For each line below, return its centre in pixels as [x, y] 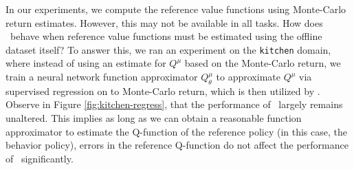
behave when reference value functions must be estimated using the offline [166, 36]
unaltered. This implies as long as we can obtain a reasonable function [154, 118]
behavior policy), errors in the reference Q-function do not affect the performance [177, 145]
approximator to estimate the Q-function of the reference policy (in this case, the [176, 131]
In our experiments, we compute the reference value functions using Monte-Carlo [176, 9]
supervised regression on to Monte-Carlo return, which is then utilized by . [163, 91]
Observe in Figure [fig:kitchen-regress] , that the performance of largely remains [174, 104]
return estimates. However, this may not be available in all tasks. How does [164, 22]
